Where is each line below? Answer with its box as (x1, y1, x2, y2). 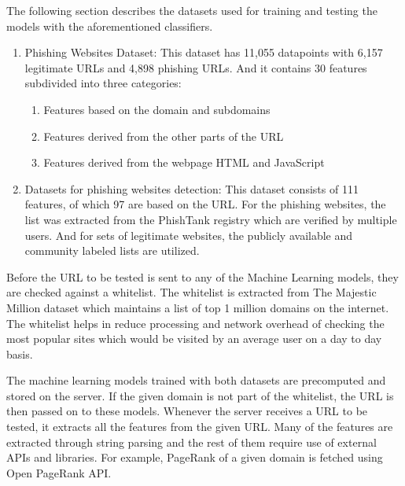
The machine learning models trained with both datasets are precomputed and (6, 372, 386, 388)
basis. (6, 345, 33, 362)
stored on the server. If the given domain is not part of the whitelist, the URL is (6, 387, 394, 403)
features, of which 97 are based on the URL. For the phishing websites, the (24, 196, 386, 212)
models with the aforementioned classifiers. (6, 17, 213, 34)
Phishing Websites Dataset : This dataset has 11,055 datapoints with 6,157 (24, 44, 383, 61)
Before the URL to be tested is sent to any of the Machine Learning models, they (6, 268, 399, 285)
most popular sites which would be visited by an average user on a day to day (6, 330, 382, 347)
